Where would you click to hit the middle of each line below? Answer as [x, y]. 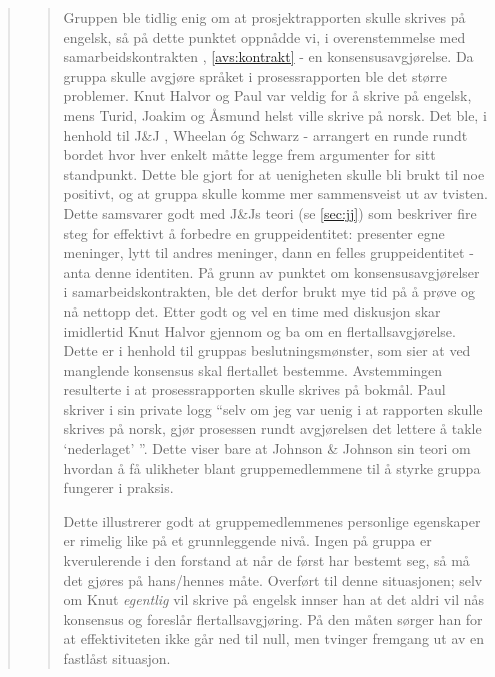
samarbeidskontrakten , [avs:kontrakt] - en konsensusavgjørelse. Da [268, 56]
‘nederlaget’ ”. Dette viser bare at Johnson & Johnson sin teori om [267, 448]
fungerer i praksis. [118, 487]
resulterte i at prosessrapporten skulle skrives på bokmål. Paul [254, 389]
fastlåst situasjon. [117, 658]
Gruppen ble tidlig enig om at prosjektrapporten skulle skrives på [264, 17]
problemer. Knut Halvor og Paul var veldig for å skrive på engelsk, [267, 95]
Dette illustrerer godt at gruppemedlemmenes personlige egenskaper [272, 520]
